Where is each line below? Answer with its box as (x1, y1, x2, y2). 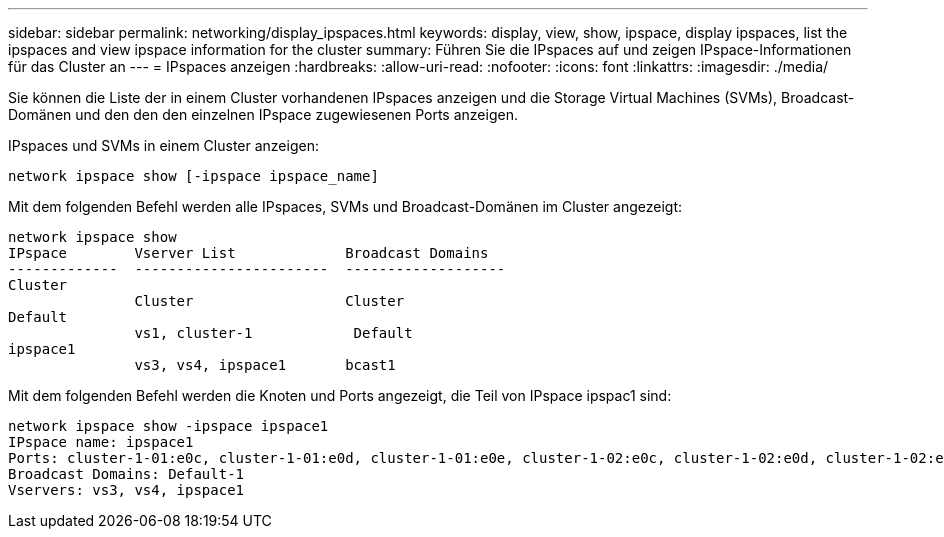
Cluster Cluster (134, 293, 405, 309)
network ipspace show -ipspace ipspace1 (8, 418, 329, 434)
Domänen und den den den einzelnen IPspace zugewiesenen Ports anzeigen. (8, 106, 518, 123)
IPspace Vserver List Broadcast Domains (8, 245, 489, 261)
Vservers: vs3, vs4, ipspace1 (8, 482, 245, 498)
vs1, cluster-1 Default (134, 325, 413, 341)
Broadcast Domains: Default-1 (8, 466, 245, 482)
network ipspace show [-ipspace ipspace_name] (8, 168, 379, 184)
